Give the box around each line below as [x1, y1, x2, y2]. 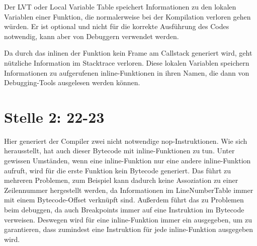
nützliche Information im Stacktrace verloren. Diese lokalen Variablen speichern [4, 57, 249, 68]
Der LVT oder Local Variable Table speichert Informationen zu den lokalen [4, 2, 236, 12]
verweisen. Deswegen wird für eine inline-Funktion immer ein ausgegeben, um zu [4, 214, 252, 224]
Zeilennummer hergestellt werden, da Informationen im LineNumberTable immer [4, 184, 253, 195]
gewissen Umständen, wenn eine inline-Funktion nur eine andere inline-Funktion [4, 155, 251, 166]
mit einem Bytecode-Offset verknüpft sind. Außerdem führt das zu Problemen [4, 194, 244, 205]
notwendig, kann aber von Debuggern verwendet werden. [4, 31, 179, 41]
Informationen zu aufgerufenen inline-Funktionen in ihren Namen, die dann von [4, 67, 249, 78]
